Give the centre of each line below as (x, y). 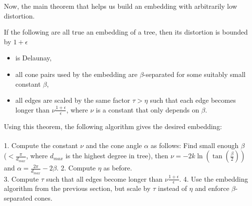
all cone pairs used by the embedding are (76, 74)
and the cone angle (114, 145)
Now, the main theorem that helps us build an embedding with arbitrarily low (121, 6)
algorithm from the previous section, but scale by (77, 188)
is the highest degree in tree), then (117, 156)
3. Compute (21, 178)
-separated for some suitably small (195, 74)
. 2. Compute (76, 168)
